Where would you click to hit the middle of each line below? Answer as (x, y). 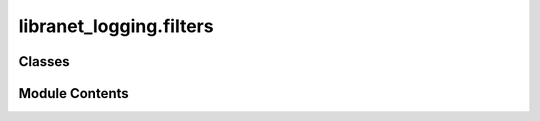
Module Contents (73, 93)
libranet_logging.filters (116, 26)
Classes (44, 61)
